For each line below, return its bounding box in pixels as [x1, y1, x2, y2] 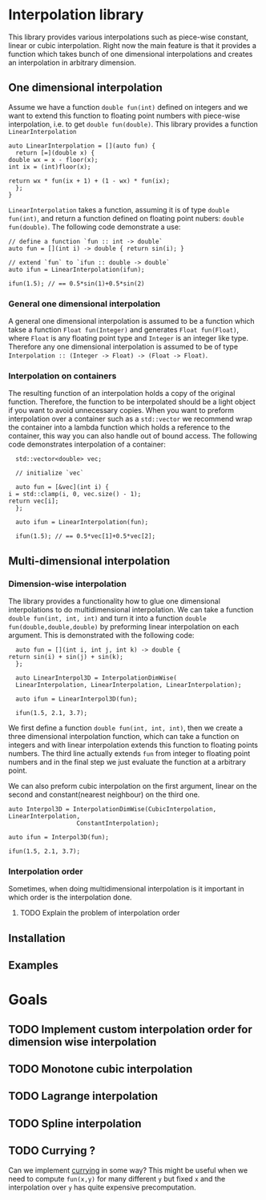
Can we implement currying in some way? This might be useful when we [8, 1165, 248, 1175]
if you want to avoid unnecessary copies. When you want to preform [8, 406, 235, 415]
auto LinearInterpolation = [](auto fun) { [8, 142, 156, 150]
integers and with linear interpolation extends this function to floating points [8, 740, 259, 750]
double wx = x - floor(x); [8, 156, 99, 164]
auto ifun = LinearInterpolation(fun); [15, 519, 149, 527]
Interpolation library [8, 6, 144, 24]
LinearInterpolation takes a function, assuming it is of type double [8, 204, 230, 214]
